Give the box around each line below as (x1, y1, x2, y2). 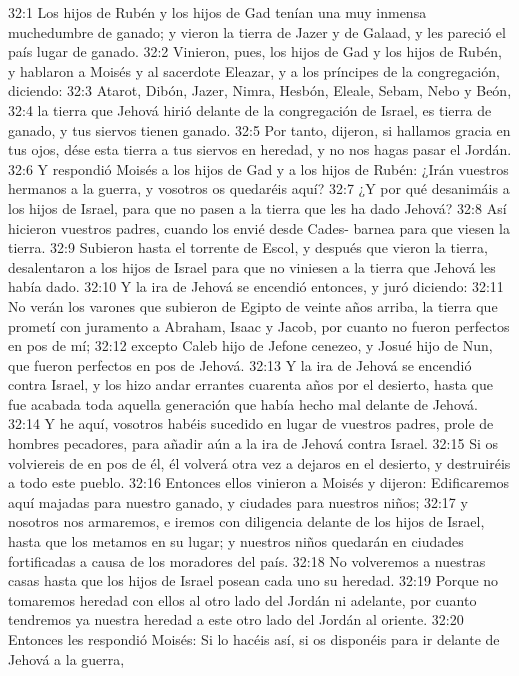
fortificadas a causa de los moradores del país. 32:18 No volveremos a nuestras (8, 550, 486, 571)
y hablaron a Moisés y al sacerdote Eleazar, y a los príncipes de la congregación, (8, 60, 500, 81)
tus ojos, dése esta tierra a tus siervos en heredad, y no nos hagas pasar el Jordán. (8, 139, 512, 160)
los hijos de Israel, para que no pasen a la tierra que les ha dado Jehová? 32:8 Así (8, 197, 507, 218)
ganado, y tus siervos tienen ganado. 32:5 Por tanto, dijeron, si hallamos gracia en (8, 119, 511, 140)
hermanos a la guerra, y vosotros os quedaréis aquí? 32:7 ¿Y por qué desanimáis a (8, 178, 510, 199)
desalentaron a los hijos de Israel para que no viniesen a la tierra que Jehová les (8, 256, 496, 277)
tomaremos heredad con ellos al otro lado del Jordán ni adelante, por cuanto (8, 589, 477, 610)
